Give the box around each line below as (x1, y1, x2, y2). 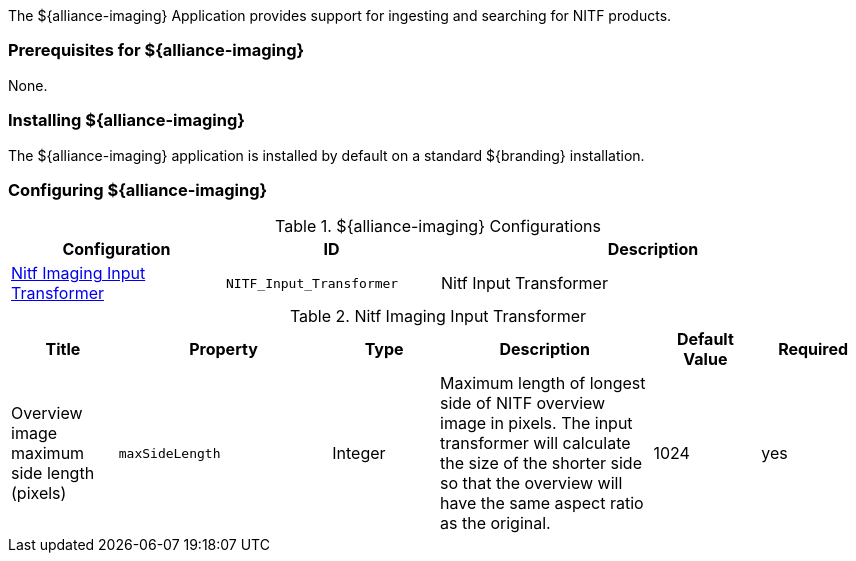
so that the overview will (440, 473, 623, 494)
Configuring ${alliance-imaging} (8, 179, 268, 200)
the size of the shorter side (440, 453, 642, 474)
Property (189, 339, 258, 360)
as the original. (440, 513, 551, 534)
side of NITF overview (440, 393, 606, 414)
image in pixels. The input (440, 413, 633, 434)
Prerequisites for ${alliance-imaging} (8, 40, 305, 61)
